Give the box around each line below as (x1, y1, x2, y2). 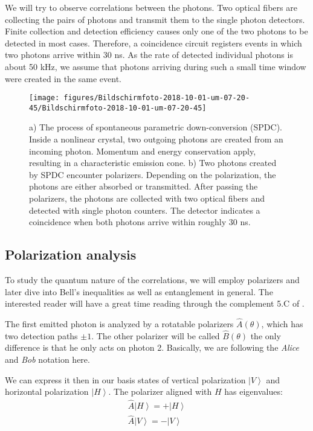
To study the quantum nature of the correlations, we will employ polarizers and (5, 273, 300, 286)
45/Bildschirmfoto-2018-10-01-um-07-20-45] (29, 103, 207, 112)
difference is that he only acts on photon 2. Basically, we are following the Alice (5, 341, 299, 354)
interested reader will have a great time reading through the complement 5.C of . (5, 297, 305, 310)
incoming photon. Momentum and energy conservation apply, (29, 144, 256, 157)
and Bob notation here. (5, 353, 90, 366)
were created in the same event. (5, 72, 121, 85)
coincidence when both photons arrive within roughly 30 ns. (29, 215, 251, 228)
